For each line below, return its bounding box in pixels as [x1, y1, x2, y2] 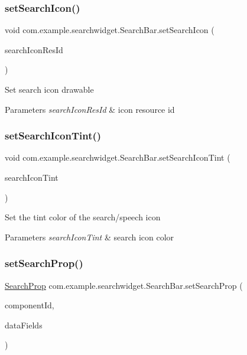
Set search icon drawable [5, 83, 94, 95]
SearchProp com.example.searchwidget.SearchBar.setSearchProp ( [5, 279, 243, 291]
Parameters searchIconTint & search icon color [5, 230, 174, 243]
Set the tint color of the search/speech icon [5, 211, 161, 223]
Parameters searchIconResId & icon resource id [5, 103, 175, 115]
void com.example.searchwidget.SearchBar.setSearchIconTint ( [5, 151, 230, 164]
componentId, [5, 299, 54, 311]
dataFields [5, 318, 43, 331]
